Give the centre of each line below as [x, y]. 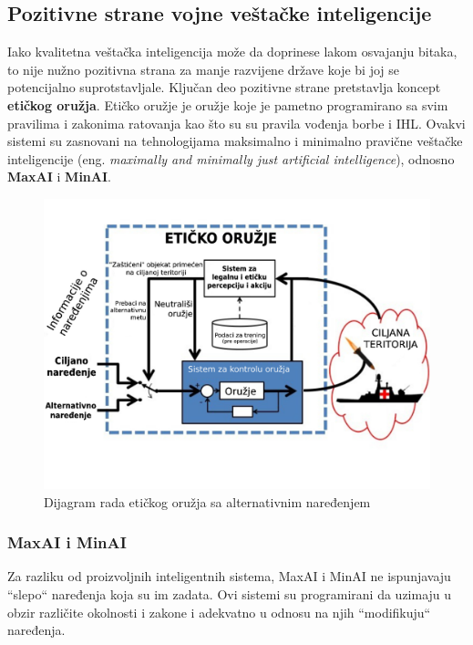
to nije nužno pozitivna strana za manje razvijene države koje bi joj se [203, 69]
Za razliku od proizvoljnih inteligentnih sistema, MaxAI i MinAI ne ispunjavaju [229, 576]
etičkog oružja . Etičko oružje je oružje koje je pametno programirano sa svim [228, 104]
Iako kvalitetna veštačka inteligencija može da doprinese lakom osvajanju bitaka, [232, 52]
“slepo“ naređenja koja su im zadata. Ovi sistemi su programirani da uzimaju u [230, 593]
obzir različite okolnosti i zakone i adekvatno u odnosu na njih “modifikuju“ [219, 612]
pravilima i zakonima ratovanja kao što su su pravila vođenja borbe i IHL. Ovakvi [236, 123]
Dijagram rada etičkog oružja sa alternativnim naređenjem [207, 501]
